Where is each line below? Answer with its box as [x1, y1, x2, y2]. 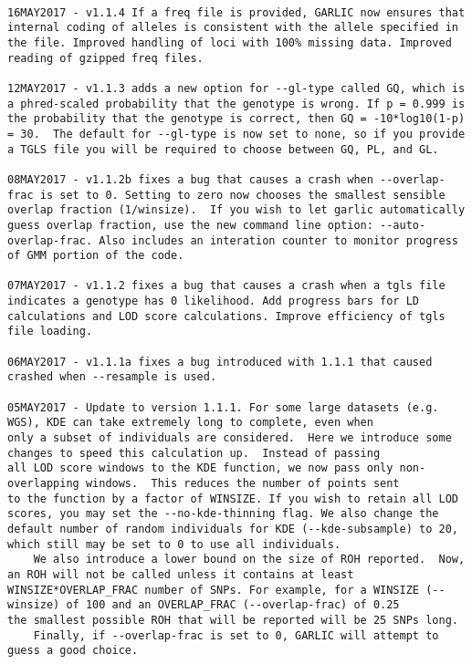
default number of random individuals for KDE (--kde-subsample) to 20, [7, 522, 458, 535]
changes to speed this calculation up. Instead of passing [7, 446, 381, 460]
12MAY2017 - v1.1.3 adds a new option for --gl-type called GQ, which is [7, 81, 466, 95]
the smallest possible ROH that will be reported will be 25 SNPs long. [7, 613, 458, 627]
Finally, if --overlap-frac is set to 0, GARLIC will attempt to [33, 628, 439, 642]
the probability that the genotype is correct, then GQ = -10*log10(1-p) [7, 112, 466, 126]
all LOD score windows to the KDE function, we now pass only [7, 462, 393, 475]
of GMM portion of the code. [7, 249, 184, 263]
